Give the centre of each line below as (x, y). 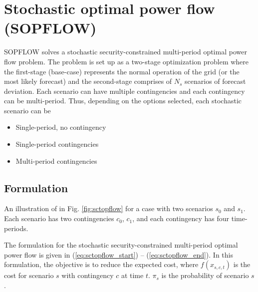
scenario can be (27, 110)
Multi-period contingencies (56, 160)
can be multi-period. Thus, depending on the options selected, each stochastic (123, 101)
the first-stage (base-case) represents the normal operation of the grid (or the (122, 71)
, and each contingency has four (181, 218)
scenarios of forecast (215, 81)
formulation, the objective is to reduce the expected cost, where (101, 264)
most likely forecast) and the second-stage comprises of (88, 81)
